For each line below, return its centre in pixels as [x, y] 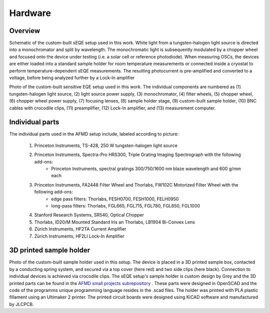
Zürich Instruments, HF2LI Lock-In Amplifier [79, 236]
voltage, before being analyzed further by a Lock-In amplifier [72, 78]
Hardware [30, 13]
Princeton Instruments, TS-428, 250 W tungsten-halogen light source [106, 145]
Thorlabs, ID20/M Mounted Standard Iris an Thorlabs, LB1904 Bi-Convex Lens [114, 222]
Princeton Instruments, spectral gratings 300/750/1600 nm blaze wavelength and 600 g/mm [146, 169]
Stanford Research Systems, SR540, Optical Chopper [89, 215]
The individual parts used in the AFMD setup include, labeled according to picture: [94, 134]
